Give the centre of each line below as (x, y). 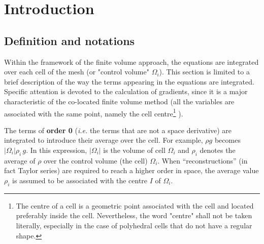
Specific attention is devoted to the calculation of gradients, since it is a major (126, 91)
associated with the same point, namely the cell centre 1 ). (94, 112)
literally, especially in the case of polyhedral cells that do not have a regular (134, 225)
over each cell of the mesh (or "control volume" (77, 72)
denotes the (218, 150)
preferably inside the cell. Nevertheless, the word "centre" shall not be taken (134, 215)
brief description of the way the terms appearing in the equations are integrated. (129, 81)
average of (20, 160)
